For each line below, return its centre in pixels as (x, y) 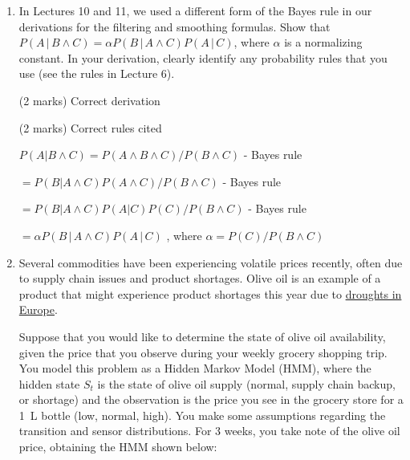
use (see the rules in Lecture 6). (97, 73)
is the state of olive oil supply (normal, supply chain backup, (246, 383)
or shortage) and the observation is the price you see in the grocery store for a (211, 399)
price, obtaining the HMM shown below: (118, 447)
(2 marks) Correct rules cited (90, 127)
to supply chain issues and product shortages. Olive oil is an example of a (200, 278)
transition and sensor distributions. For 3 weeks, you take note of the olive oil (209, 431)
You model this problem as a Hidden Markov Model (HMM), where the (195, 368)
